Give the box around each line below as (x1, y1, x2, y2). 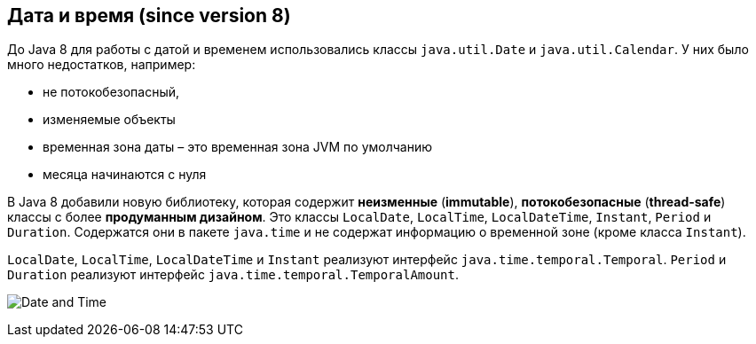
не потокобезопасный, (43, 84, 180, 100)
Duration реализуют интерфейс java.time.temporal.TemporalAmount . (7, 267, 460, 283)
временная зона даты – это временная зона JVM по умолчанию (43, 139, 432, 155)
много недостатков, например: (7, 57, 196, 73)
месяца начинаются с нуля (43, 167, 207, 183)
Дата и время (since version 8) (7, 4, 291, 27)
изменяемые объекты (43, 112, 176, 128)
